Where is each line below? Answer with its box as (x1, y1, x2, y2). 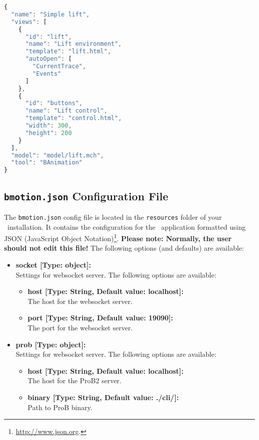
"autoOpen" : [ (25, 55, 72, 63)
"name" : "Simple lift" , (11, 10, 90, 18)
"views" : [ (11, 18, 47, 25)
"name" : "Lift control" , (25, 107, 108, 115)
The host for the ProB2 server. (27, 375, 122, 386)
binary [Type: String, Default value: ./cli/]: (27, 392, 179, 402)
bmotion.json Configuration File (4, 188, 168, 203)
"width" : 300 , (25, 122, 72, 129)
